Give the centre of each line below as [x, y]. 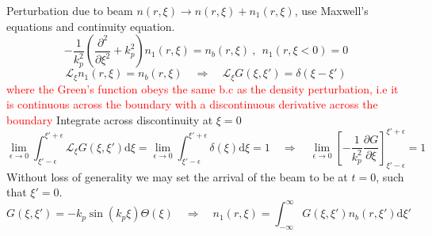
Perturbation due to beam [70, 10]
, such [390, 176]
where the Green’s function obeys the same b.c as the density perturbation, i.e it [203, 88]
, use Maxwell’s [331, 10]
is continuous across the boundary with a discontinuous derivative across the [192, 104]
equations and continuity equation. [91, 26]
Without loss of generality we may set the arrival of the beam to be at [177, 176]
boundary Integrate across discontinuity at [110, 119]
